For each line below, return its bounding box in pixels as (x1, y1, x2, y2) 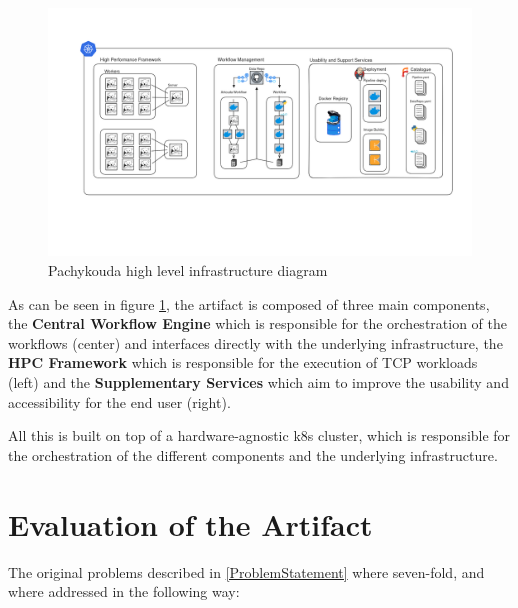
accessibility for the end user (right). (8, 391, 231, 412)
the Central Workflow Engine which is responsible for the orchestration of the (8, 313, 507, 334)
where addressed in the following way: (8, 581, 240, 602)
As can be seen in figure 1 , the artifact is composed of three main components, (8, 293, 490, 314)
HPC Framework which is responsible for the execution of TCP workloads (8, 352, 478, 373)
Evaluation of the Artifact (8, 503, 373, 544)
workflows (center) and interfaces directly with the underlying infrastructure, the (8, 332, 503, 353)
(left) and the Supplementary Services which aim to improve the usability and (8, 372, 509, 392)
